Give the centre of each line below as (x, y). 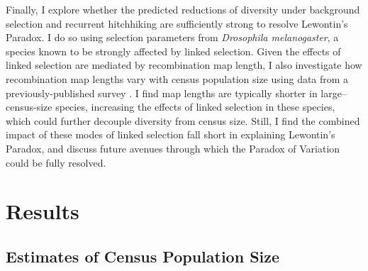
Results (43, 211)
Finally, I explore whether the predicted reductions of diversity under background (183, 9)
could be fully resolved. (56, 162)
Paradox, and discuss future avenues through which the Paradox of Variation (173, 148)
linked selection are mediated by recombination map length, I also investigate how (184, 65)
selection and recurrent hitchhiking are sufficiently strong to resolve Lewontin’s (177, 23)
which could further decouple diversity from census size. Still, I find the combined (183, 120)
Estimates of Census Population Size (143, 256)
